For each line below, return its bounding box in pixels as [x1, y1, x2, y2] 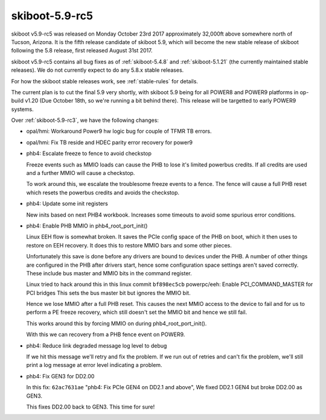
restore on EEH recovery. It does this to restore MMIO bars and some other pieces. [26, 241, 232, 249]
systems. [11, 106, 34, 113]
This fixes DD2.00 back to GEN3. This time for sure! [26, 403, 155, 410]
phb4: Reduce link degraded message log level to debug [26, 342, 167, 349]
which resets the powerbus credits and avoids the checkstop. [26, 189, 179, 196]
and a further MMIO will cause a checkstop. [26, 170, 135, 177]
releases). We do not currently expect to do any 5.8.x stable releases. [11, 66, 184, 74]
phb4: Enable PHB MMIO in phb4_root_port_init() [26, 222, 148, 229]
